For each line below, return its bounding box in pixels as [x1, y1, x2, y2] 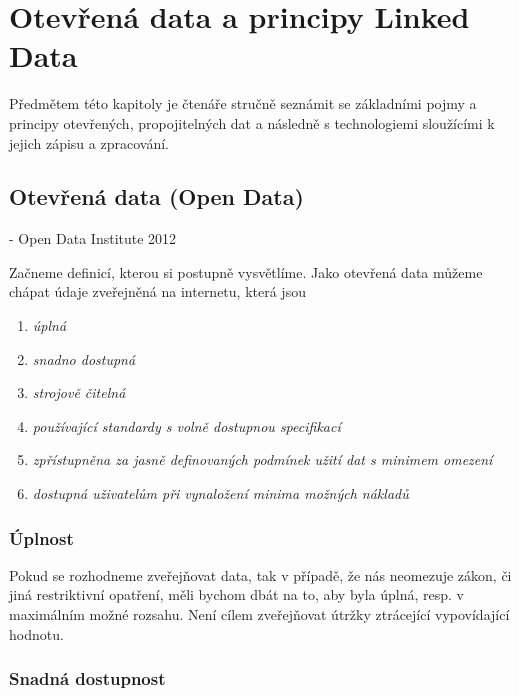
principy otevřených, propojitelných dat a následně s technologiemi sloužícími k [9, 112, 495, 133]
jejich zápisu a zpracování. [9, 132, 169, 153]
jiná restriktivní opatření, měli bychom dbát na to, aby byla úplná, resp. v [9, 584, 464, 605]
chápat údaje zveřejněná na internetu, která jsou [9, 281, 306, 302]
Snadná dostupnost [9, 666, 166, 691]
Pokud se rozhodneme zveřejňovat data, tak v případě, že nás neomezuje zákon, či [9, 564, 512, 585]
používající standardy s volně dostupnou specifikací [32, 415, 341, 436]
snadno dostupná [32, 348, 136, 369]
